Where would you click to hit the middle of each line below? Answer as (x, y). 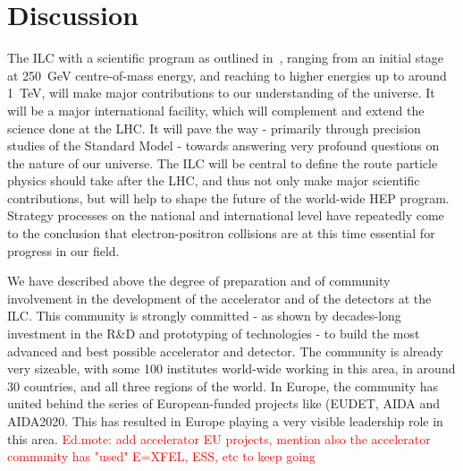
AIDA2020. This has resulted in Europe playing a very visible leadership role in (225, 421)
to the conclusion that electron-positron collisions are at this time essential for (221, 233)
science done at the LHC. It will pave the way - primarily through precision (214, 128)
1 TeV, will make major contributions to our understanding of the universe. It (221, 93)
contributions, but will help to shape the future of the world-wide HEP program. (228, 197)
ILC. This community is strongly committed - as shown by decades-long (204, 316)
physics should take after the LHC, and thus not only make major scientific (214, 180)
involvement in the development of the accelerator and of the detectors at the (219, 298)
